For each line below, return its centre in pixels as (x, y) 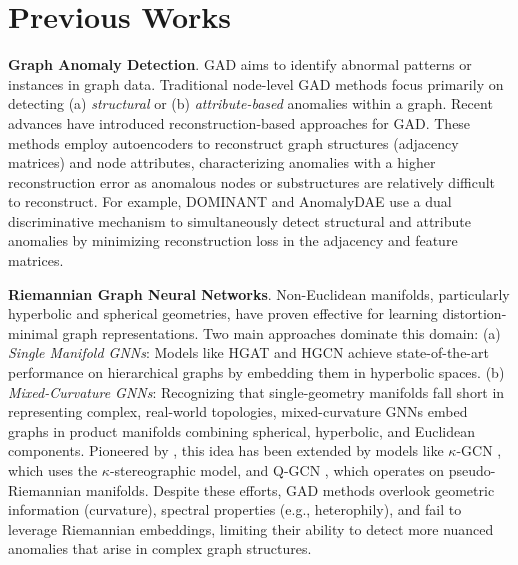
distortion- (474, 313)
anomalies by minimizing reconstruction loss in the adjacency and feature (233, 240)
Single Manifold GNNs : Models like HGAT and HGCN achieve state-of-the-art (248, 352)
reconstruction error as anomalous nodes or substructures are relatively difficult (252, 181)
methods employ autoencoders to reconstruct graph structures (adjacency (233, 142)
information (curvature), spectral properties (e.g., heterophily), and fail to (235, 509)
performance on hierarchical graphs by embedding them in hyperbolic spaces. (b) (256, 372)
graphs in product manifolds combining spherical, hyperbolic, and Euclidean (241, 430)
